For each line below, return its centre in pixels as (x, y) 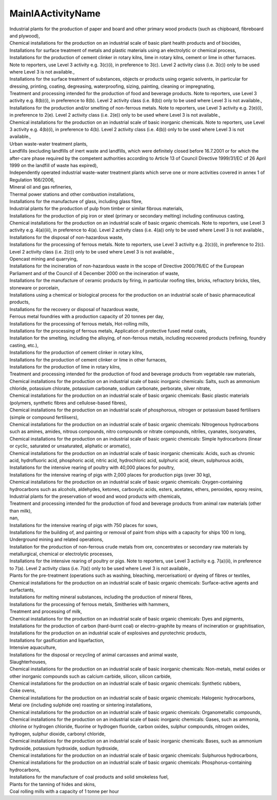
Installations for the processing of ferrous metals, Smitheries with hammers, (90, 604)
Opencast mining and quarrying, (44, 259)
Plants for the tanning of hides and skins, (53, 784)
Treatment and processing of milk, (46, 611)
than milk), (21, 511)
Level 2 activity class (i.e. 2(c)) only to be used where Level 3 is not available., (92, 251)
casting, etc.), (24, 345)
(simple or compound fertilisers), (44, 417)
